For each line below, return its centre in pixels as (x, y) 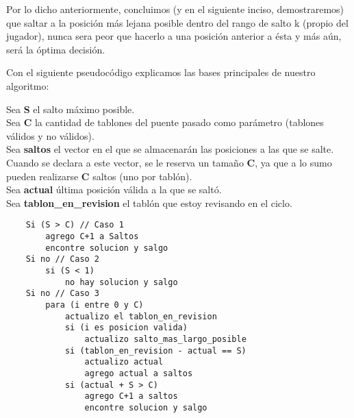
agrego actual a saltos (139, 373)
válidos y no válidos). (50, 135)
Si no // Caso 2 (63, 259)
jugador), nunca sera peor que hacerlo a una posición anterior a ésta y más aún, (174, 36)
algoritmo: (28, 85)
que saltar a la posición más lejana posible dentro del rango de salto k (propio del (177, 22)
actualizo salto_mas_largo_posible (165, 339)
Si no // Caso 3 (63, 294)
